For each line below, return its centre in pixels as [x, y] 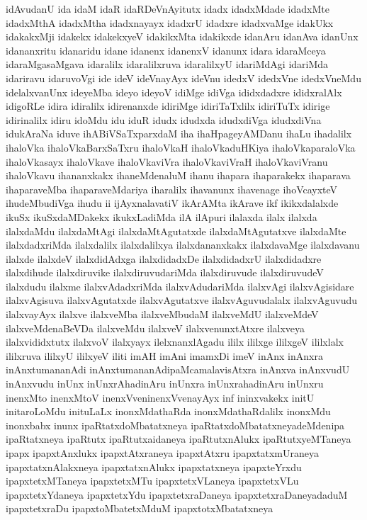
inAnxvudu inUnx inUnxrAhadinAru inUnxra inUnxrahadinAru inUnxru [165, 384]
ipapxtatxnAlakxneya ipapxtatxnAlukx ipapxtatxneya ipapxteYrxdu [154, 467]
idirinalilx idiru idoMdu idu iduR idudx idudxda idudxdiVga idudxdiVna [164, 119]
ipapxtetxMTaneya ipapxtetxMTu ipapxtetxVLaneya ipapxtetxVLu [152, 481]
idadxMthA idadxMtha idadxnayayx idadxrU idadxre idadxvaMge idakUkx [170, 22]
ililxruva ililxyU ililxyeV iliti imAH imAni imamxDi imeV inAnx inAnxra [164, 355]
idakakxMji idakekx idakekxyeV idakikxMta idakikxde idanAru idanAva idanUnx [182, 36]
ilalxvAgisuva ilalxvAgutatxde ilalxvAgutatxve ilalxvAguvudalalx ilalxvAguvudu [182, 300]
